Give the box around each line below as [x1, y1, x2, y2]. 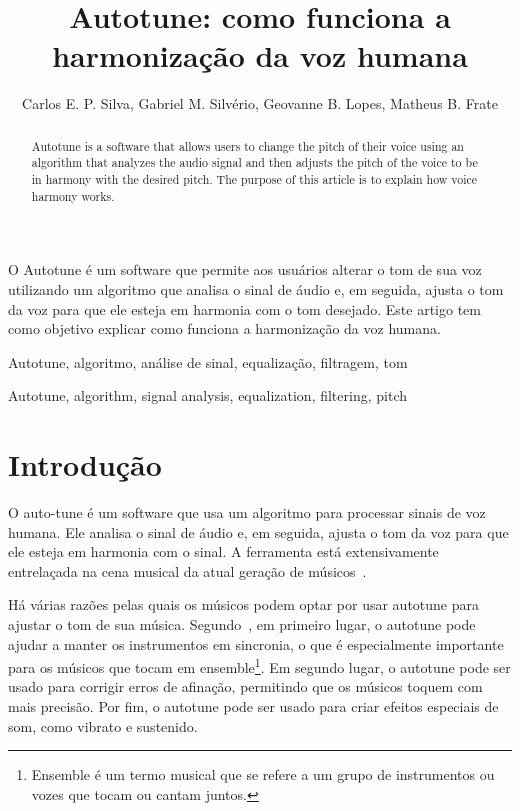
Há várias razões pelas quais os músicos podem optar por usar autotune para [8, 594, 480, 615]
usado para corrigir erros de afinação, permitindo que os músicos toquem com [8, 676, 483, 697]
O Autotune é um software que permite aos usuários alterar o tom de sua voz [8, 259, 482, 280]
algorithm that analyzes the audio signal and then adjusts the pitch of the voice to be [31, 154, 478, 171]
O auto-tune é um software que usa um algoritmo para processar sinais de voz [8, 502, 486, 523]
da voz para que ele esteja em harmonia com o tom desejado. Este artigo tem [8, 298, 481, 319]
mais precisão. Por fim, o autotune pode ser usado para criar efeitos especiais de [8, 696, 499, 717]
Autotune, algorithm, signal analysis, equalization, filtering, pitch [8, 385, 407, 406]
